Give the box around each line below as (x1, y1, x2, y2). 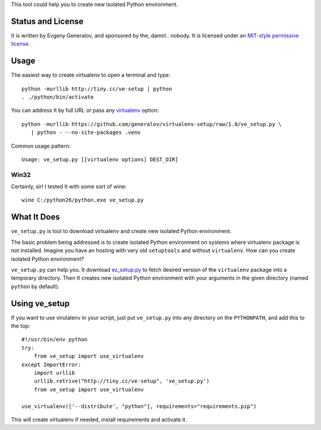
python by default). (11, 283, 59, 290)
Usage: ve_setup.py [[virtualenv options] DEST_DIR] (21, 156, 178, 163)
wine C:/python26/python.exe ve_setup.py (21, 197, 144, 203)
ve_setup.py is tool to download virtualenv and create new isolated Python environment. (11, 228, 232, 235)
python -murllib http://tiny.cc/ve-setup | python (21, 85, 172, 92)
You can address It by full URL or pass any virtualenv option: (11, 107, 159, 114)
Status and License (11, 16, 84, 26)
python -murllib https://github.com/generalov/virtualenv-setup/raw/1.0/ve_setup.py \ (21, 121, 282, 127)
